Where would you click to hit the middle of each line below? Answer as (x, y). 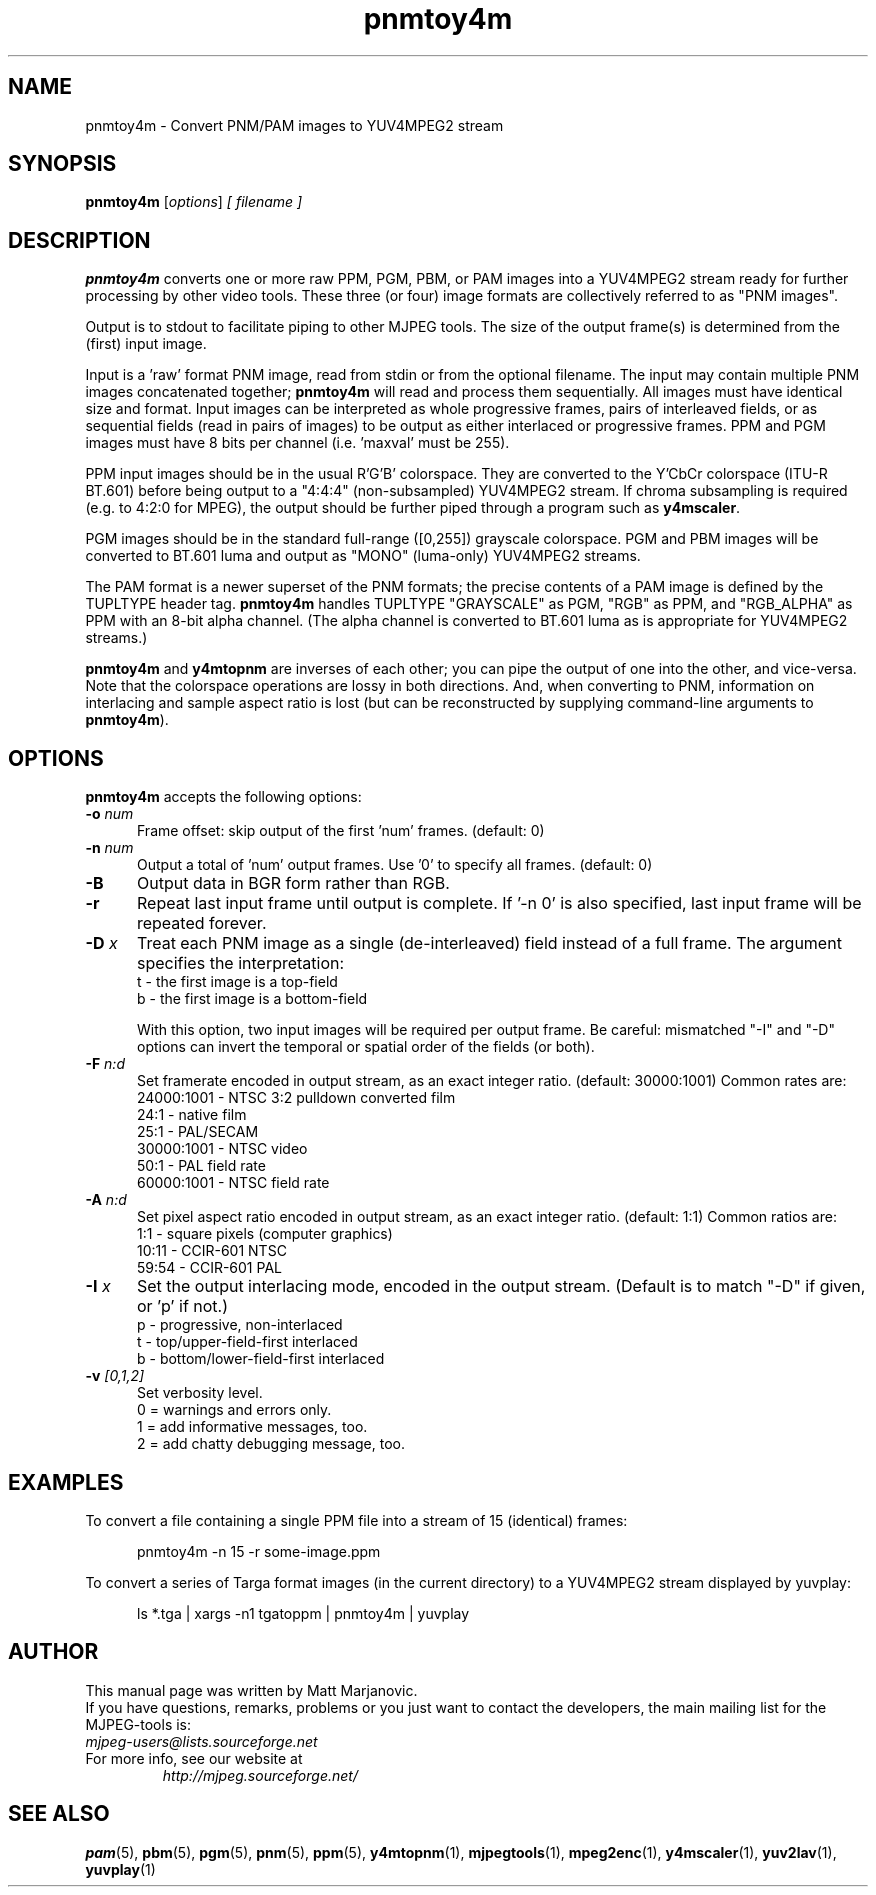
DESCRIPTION (79, 240)
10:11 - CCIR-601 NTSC (212, 1251)
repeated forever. (201, 923)
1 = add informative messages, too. (252, 1427)
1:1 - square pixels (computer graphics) (265, 1234)
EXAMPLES (66, 1482)
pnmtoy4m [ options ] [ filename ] (194, 202)
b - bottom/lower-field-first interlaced (261, 1359)
